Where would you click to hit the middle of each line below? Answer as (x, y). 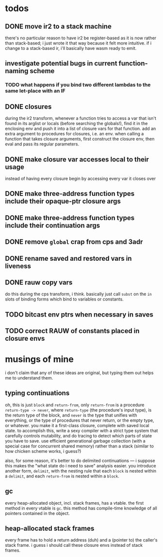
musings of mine (39, 359)
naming (17, 71)
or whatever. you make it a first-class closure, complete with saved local (77, 425)
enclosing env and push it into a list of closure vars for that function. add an (81, 128)
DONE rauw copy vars (39, 282)
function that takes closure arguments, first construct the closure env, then (80, 139)
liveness (18, 266)
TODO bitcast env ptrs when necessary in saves (79, 314)
